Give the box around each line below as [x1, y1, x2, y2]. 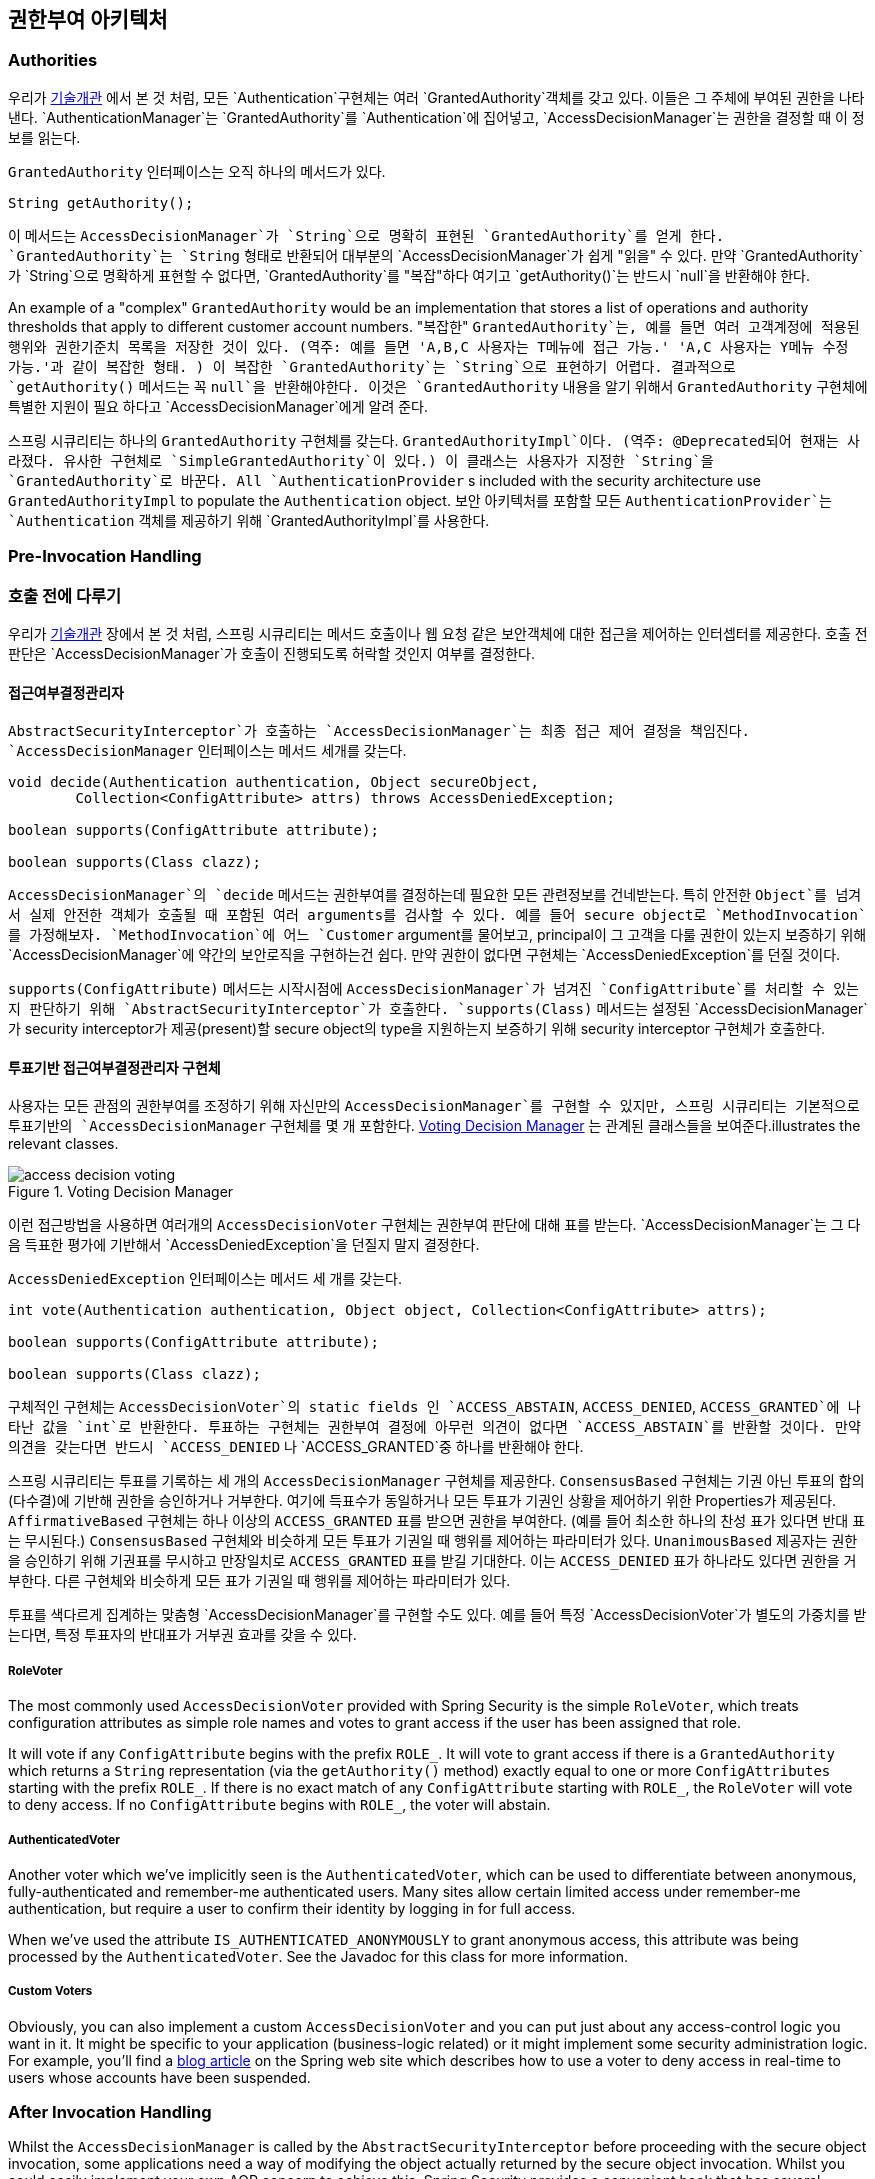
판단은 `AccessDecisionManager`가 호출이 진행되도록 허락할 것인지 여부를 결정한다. [8, 644, 535, 662]
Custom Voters [8, 1984, 93, 1999]
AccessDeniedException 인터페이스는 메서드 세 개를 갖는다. [8, 1270, 402, 1288]
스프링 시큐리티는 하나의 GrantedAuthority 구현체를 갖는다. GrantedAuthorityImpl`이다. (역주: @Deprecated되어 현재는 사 [8, 431, 860, 449]
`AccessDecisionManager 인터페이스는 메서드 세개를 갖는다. [8, 742, 407, 760]
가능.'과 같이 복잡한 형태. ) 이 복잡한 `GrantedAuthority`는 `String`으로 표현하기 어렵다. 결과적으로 [8, 358, 736, 375]
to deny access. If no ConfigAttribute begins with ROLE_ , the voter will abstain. [8, 1796, 551, 1814]
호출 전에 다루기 [8, 585, 122, 606]
